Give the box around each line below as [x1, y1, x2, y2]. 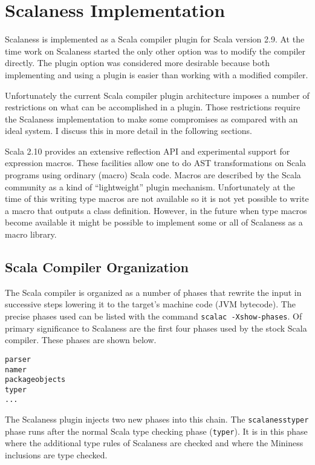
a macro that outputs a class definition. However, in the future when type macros [5, 204, 307, 216]
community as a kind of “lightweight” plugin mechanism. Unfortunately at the [5, 180, 295, 193]
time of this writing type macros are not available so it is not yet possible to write [5, 192, 309, 205]
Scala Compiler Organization [5, 258, 189, 276]
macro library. [5, 228, 57, 241]
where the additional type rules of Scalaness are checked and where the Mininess [5, 437, 304, 449]
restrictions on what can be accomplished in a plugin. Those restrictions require [5, 101, 300, 113]
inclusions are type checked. [5, 449, 108, 461]
